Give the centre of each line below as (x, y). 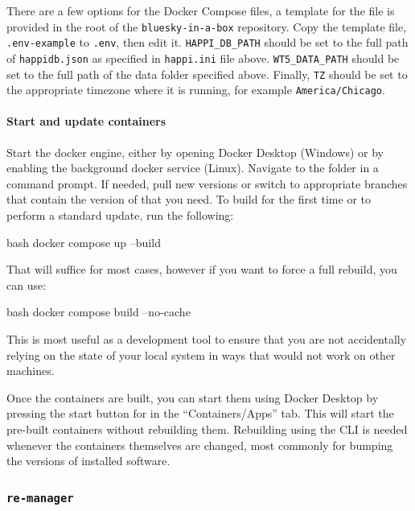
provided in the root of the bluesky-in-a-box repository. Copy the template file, (207, 26)
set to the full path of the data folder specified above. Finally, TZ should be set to (207, 74)
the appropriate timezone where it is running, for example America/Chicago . (196, 90)
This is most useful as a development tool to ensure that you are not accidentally (207, 339)
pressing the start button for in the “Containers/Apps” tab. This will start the (200, 413)
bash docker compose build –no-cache (99, 312)
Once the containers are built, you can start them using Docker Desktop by (193, 397)
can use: (27, 284)
